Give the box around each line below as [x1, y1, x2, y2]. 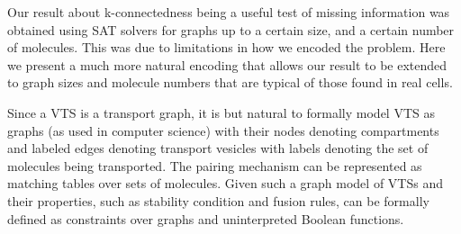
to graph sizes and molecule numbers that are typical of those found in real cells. [7, 73, 453, 92]
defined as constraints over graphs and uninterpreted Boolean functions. [7, 209, 404, 228]
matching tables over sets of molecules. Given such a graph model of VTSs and [7, 174, 443, 193]
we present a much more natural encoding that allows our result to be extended [7, 55, 447, 74]
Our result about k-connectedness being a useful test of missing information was [7, 3, 450, 21]
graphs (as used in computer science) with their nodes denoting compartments [7, 121, 439, 139]
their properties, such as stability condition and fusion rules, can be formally [7, 191, 429, 210]
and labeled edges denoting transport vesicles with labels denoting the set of [7, 139, 429, 157]
